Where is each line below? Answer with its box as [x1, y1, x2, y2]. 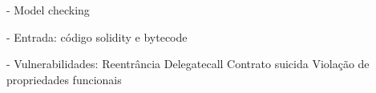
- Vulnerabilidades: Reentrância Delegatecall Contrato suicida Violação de [6, 55, 370, 72]
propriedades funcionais [6, 71, 122, 87]
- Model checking [6, 2, 90, 18]
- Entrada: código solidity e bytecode [6, 28, 188, 45]
